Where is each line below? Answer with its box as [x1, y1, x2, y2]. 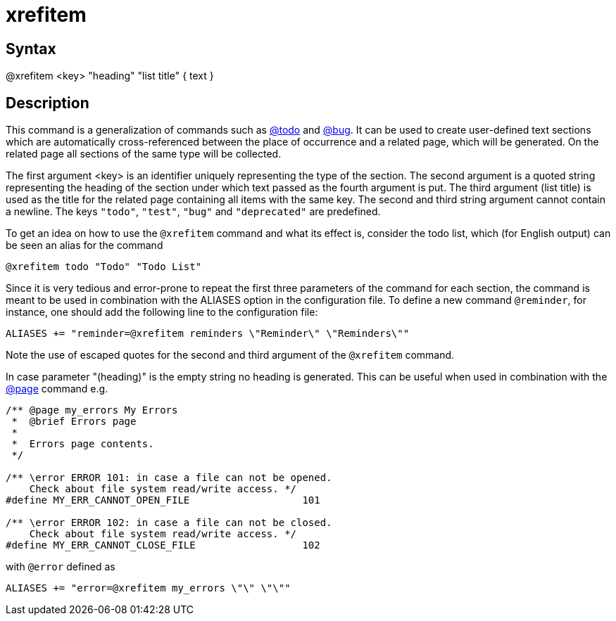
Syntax [6, 39, 56, 58]
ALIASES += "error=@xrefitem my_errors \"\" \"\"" [6, 582, 291, 594]
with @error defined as [6, 561, 115, 573]
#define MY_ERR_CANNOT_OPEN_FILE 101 [6, 494, 320, 506]
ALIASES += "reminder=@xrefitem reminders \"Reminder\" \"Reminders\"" [6, 328, 410, 340]
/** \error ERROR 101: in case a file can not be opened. [6, 472, 332, 484]
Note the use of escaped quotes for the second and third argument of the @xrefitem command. [6, 349, 455, 361]
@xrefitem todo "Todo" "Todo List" [6, 261, 202, 273]
